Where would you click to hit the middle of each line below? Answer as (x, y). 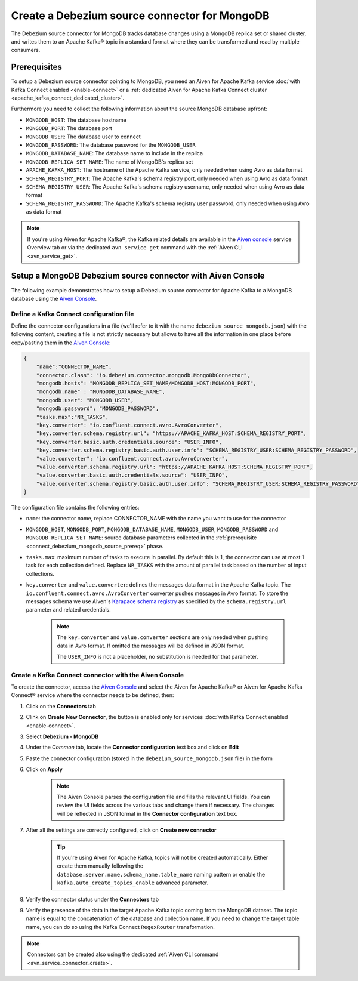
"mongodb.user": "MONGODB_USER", (85, 400)
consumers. (26, 50)
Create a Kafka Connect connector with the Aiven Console (98, 675)
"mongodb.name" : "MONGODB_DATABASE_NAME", (101, 392)
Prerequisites (36, 67)
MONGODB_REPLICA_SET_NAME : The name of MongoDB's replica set (109, 162)
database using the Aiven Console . (54, 298)
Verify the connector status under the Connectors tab (92, 899)
